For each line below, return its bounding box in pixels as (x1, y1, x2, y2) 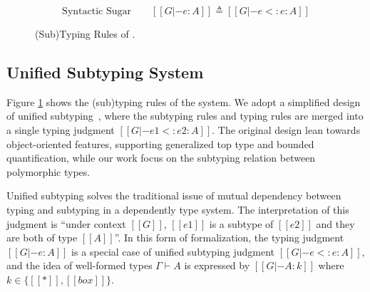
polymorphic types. (6, 164, 91, 179)
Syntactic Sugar (62, 6, 131, 16)
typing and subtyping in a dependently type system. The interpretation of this (6, 202, 349, 217)
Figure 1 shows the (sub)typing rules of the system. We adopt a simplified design (6, 94, 361, 109)
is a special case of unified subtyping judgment (71, 244, 275, 259)
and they (316, 216, 355, 231)
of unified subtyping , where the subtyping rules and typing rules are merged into (6, 108, 364, 123)
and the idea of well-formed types (6, 258, 153, 273)
